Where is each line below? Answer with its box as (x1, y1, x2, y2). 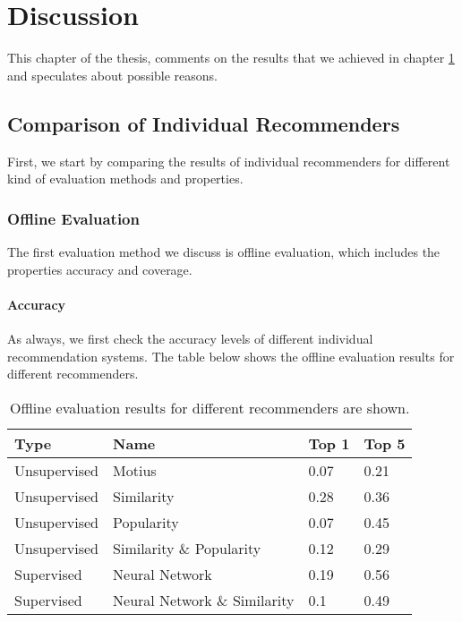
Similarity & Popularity (113, 537, 261, 558)
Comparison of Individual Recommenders (7, 109, 400, 137)
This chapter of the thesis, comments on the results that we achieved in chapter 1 (7, 48, 455, 67)
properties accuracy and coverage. (7, 260, 192, 278)
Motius (113, 459, 157, 481)
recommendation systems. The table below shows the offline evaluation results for (7, 346, 455, 365)
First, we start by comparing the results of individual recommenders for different (7, 151, 450, 170)
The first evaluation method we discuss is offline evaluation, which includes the (7, 242, 441, 260)
